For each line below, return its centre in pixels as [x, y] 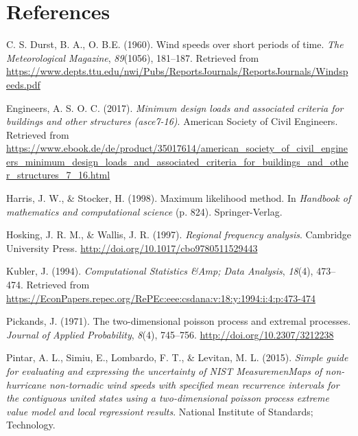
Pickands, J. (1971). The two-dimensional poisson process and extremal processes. [179, 321]
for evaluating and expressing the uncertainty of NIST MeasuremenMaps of [164, 371]
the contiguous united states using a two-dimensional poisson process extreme [168, 398]
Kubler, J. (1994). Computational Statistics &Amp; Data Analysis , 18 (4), [160, 271]
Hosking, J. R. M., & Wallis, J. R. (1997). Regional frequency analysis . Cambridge [179, 234]
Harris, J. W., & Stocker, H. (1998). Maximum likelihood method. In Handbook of [179, 198]
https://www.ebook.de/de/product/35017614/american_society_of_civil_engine [177, 148]
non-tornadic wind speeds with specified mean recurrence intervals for [194, 384]
